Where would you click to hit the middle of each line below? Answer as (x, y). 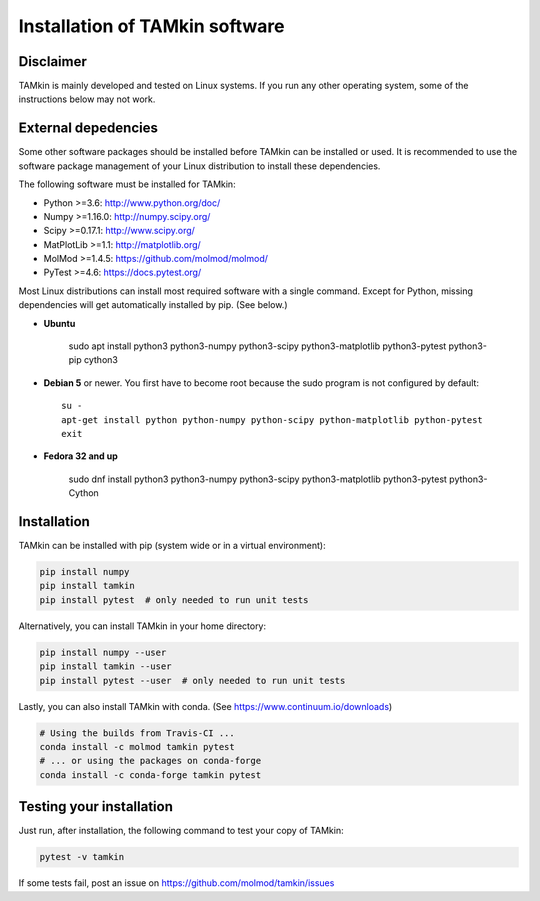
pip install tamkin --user (105, 666)
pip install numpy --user (103, 652)
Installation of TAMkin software (151, 26)
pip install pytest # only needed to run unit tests (174, 599)
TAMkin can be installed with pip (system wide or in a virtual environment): (172, 546)
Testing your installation (96, 806)
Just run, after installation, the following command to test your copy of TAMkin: (181, 831)
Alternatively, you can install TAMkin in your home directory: (142, 626)
